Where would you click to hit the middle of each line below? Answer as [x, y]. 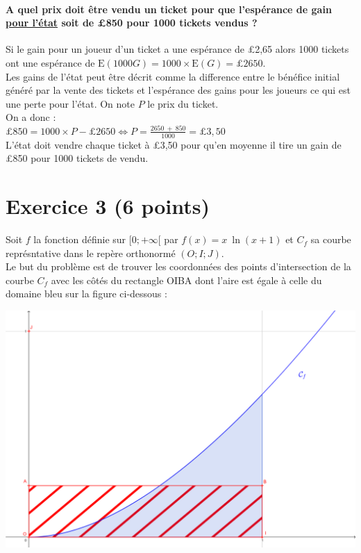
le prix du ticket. [183, 103]
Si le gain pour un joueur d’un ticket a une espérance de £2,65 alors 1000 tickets [177, 49]
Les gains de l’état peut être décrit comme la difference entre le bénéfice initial [173, 76]
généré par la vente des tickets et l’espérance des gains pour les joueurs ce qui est [178, 90]
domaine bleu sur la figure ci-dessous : [86, 294]
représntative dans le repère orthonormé [91, 253]
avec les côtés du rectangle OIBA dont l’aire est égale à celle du [186, 280]
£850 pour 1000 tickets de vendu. [77, 158]
